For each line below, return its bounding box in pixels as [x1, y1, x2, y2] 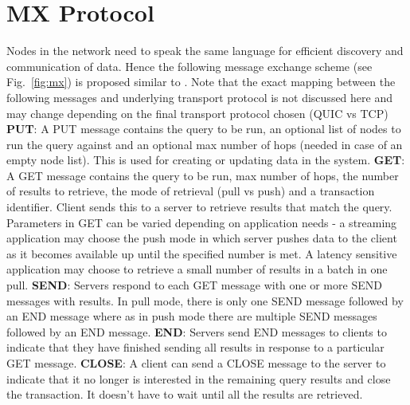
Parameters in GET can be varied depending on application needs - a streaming [6, 214, 397, 230]
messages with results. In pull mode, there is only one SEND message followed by [6, 292, 404, 309]
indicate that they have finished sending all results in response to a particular [6, 339, 385, 356]
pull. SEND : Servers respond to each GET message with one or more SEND [6, 277, 382, 293]
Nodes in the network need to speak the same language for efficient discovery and [6, 42, 404, 59]
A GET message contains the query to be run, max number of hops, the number [6, 167, 399, 183]
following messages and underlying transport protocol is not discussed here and [6, 88, 392, 105]
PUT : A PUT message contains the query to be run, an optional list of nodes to [6, 120, 401, 137]
